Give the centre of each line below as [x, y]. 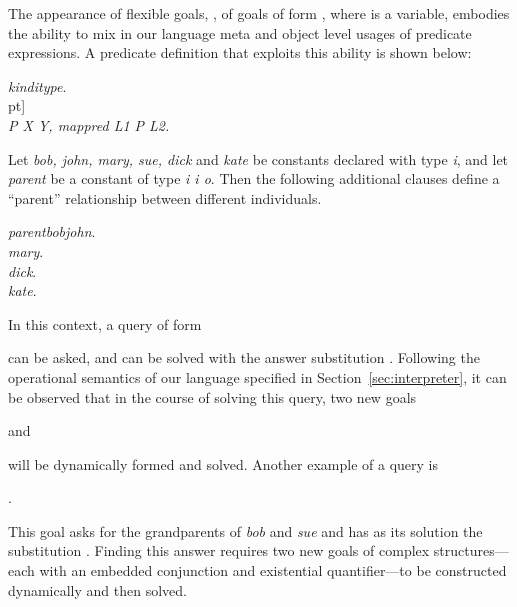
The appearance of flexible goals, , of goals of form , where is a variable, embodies [259, 13]
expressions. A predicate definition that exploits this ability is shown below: [240, 52]
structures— [471, 550]
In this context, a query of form [105, 323]
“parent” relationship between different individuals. [165, 197]
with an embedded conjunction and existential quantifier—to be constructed [273, 570]
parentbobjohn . [52, 231]
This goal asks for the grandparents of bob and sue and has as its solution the [245, 530]
